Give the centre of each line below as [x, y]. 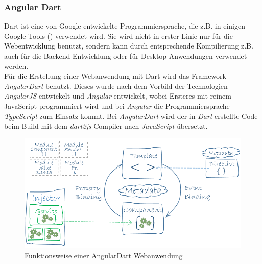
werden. [16, 66]
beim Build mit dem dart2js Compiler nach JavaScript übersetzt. [106, 126]
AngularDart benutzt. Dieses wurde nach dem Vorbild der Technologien [116, 86]
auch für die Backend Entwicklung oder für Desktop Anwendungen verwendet [126, 56]
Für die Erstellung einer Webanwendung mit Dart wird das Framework [115, 76]
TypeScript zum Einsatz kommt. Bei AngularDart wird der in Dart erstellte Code [131, 116]
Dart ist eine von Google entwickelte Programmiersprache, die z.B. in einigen [125, 26]
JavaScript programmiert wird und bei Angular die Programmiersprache [117, 105]
